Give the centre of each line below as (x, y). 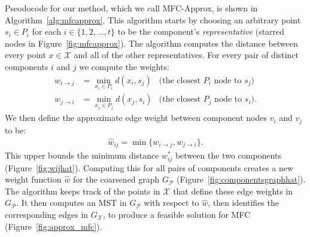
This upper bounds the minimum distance (82, 155)
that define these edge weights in (233, 191)
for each (46, 31)
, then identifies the (243, 203)
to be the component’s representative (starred (201, 31)
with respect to (171, 203)
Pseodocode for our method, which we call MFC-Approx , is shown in (131, 8)
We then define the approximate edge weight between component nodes (136, 118)
